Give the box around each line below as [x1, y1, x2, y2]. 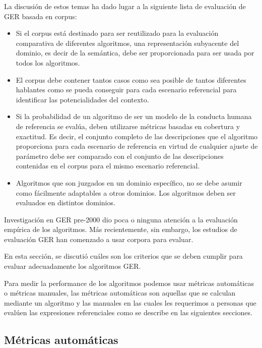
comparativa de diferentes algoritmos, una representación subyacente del [16, 37, 239, 48]
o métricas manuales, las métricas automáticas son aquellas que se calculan [4, 287, 236, 298]
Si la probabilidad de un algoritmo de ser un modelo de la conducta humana [16, 111, 252, 122]
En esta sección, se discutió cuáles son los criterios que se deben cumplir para [4, 251, 243, 261]
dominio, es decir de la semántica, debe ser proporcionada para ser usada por [16, 47, 254, 58]
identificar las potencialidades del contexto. [16, 94, 149, 104]
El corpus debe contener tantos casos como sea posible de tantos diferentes [16, 74, 246, 85]
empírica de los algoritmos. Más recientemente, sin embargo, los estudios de [4, 224, 237, 235]
